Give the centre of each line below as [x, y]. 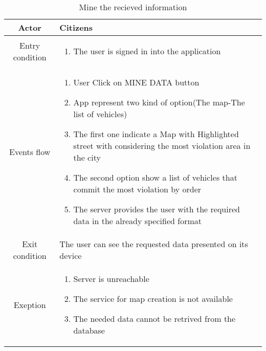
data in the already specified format [137, 221]
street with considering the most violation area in [162, 146]
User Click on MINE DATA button [136, 82]
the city [87, 157]
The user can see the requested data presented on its [154, 244]
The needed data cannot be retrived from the [154, 319]
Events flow [30, 151]
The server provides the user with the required [157, 209]
